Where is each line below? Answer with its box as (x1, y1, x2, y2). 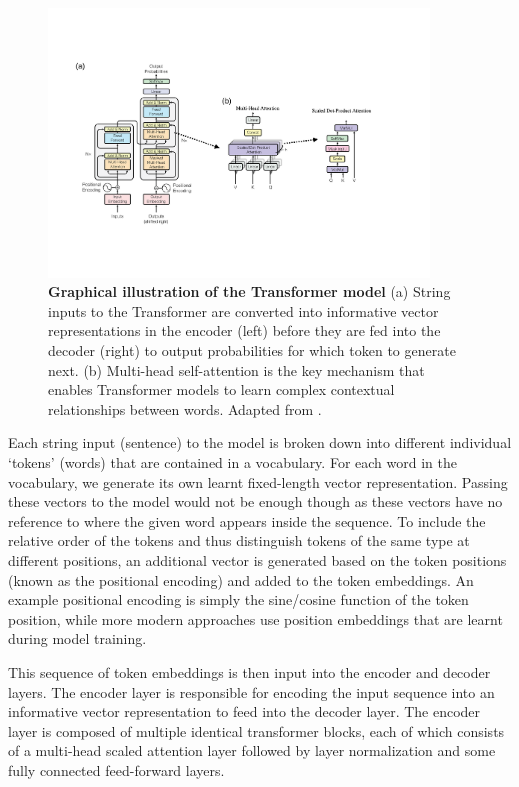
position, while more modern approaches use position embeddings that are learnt (8, 608, 503, 629)
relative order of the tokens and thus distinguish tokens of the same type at (8, 530, 470, 551)
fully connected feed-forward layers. (8, 759, 225, 780)
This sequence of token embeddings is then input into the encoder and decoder (8, 661, 491, 682)
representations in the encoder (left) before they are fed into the (48, 320, 441, 341)
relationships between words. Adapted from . (48, 398, 322, 419)
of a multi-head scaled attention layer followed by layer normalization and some (8, 740, 496, 761)
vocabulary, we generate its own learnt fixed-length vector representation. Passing (8, 471, 508, 492)
